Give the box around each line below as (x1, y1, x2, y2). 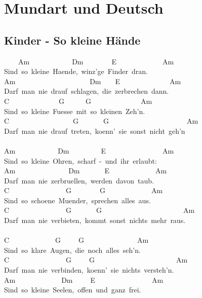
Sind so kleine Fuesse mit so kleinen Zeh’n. (4, 105, 145, 116)
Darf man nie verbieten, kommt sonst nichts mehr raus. (4, 215, 186, 226)
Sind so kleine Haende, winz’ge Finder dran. (4, 66, 148, 77)
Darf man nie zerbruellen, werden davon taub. (4, 175, 154, 185)
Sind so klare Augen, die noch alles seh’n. (4, 244, 141, 255)
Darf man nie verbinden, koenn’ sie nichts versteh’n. (4, 265, 174, 275)
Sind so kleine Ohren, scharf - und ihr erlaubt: (4, 155, 157, 166)
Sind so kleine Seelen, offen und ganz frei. (4, 284, 141, 295)
